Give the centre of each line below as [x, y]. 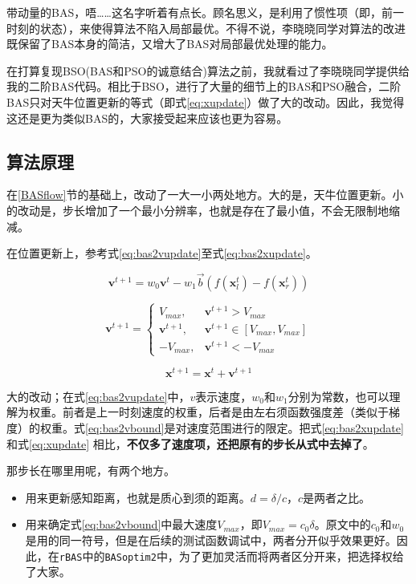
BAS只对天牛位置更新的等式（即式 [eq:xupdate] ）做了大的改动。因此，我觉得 [206, 101]
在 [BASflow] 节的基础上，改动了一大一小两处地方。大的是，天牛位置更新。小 [205, 195]
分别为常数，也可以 [339, 396]
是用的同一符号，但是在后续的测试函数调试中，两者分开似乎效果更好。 [211, 539]
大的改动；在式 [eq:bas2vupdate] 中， [98, 396]
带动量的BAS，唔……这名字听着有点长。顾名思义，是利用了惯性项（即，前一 [205, 12]
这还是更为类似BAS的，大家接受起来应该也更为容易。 [147, 118]
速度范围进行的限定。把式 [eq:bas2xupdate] [295, 427]
